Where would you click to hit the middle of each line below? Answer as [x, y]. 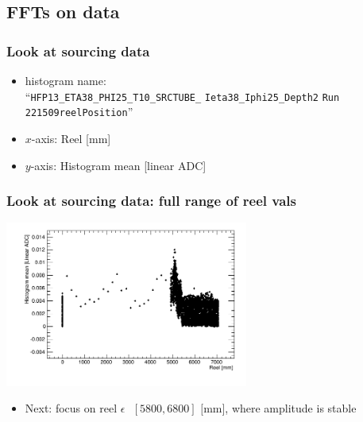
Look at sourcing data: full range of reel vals [151, 201]
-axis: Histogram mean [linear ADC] [118, 165]
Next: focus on [60, 408]
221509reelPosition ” [79, 112]
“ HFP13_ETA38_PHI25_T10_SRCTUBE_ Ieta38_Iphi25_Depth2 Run [182, 96]
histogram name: [66, 80]
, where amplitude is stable [291, 408]
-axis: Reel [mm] [71, 138]
